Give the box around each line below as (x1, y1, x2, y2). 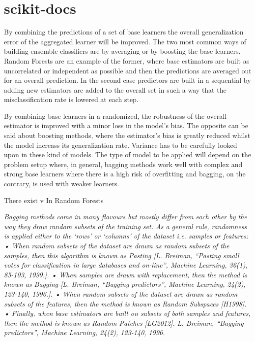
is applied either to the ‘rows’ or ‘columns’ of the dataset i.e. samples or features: (4, 231, 249, 241)
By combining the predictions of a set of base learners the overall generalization (4, 27, 244, 37)
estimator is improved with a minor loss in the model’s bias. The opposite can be (4, 120, 248, 131)
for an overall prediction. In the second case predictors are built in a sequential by (4, 75, 251, 85)
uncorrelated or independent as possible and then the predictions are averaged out (4, 65, 252, 75)
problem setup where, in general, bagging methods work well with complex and (4, 159, 243, 169)
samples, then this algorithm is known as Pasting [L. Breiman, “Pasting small (4, 250, 239, 260)
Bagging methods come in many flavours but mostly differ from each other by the (4, 211, 247, 222)
